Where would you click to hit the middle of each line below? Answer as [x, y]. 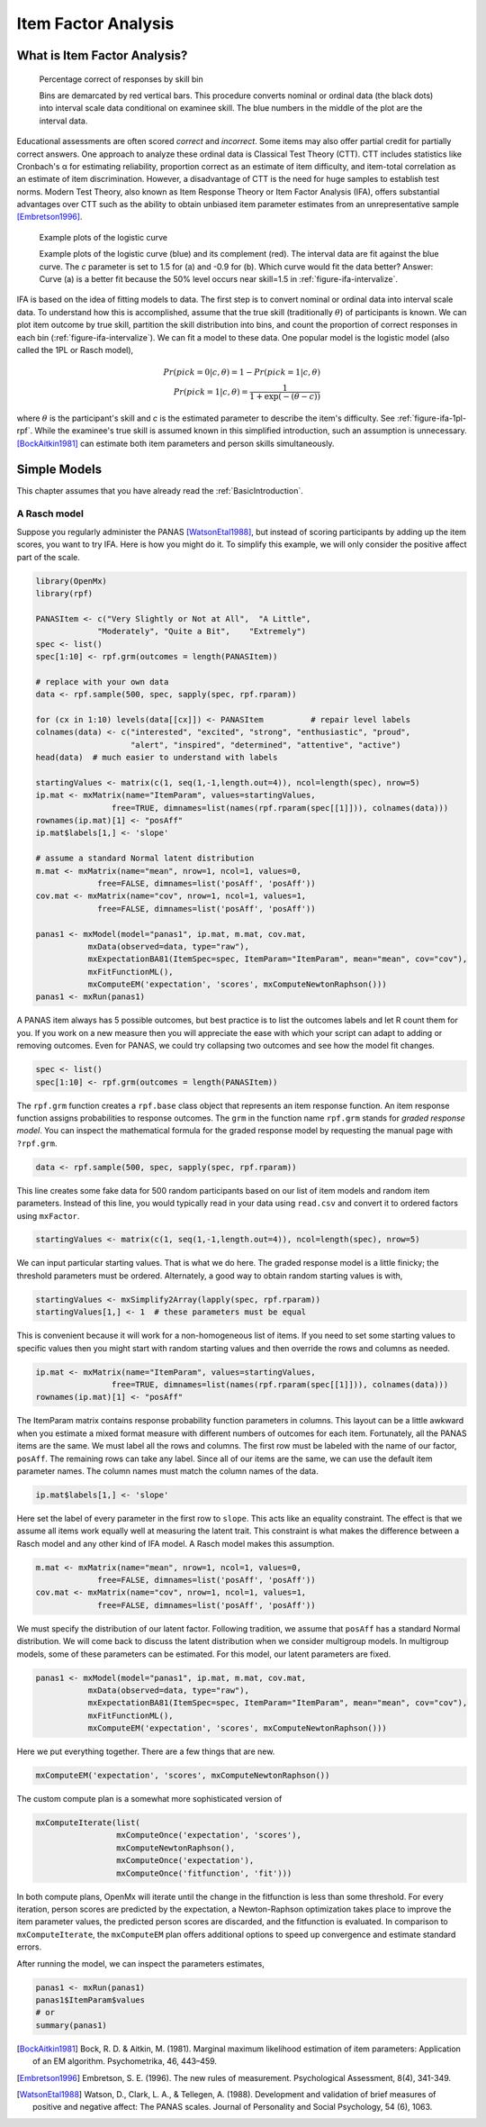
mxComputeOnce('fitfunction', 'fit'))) [204, 1873]
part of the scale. [49, 557]
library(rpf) [64, 593]
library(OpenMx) [72, 581]
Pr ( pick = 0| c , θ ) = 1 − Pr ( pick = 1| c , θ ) [242, 373]
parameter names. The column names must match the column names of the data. [167, 1471]
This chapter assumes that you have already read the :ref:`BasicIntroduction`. [160, 490]
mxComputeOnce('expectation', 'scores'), [208, 1835]
